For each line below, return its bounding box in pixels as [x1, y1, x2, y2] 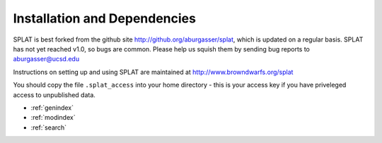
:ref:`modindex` [30, 113, 76, 122]
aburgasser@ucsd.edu [13, 55, 80, 63]
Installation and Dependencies [13, 11, 196, 26]
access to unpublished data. [13, 90, 95, 99]
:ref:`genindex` [30, 103, 74, 112]
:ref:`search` [30, 123, 67, 132]
